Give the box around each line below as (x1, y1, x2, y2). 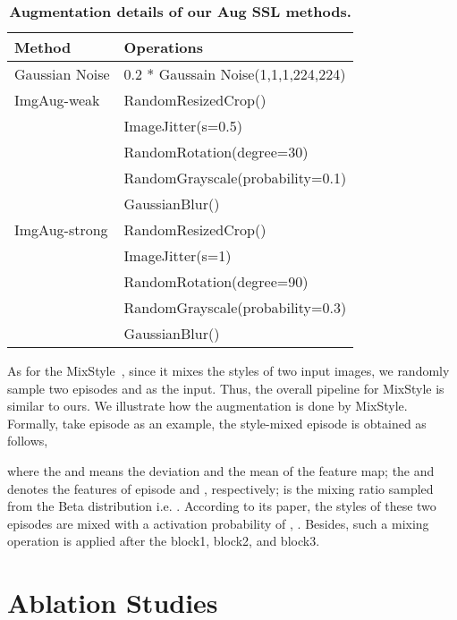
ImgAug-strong (14, 219, 108, 240)
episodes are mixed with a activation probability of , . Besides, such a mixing (7, 514, 429, 532)
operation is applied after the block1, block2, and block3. (7, 531, 320, 550)
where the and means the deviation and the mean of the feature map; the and (7, 461, 435, 480)
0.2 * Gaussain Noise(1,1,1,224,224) (123, 64, 346, 84)
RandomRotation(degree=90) (123, 271, 309, 292)
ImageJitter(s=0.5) (123, 115, 242, 136)
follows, (7, 431, 48, 450)
